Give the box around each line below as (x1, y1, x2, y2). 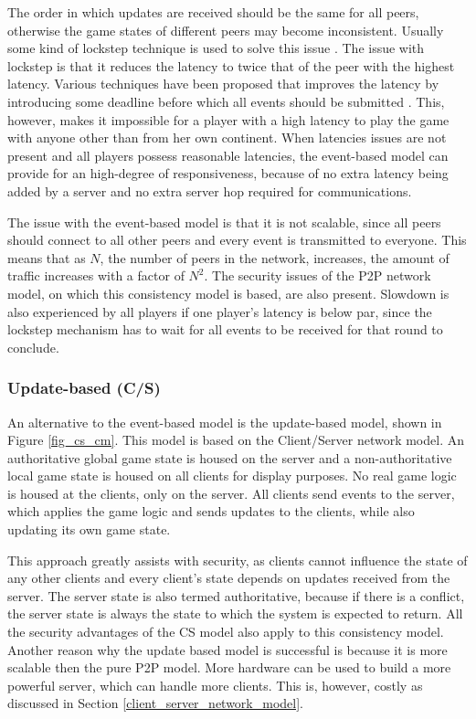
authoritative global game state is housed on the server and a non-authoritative (7, 448, 452, 467)
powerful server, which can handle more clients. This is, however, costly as (7, 675, 423, 694)
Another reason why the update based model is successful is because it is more (7, 640, 448, 659)
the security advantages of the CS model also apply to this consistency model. (7, 622, 444, 641)
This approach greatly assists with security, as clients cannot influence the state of (7, 550, 468, 569)
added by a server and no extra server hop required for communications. (7, 181, 412, 200)
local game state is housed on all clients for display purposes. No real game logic (7, 466, 457, 485)
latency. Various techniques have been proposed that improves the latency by (7, 74, 439, 93)
